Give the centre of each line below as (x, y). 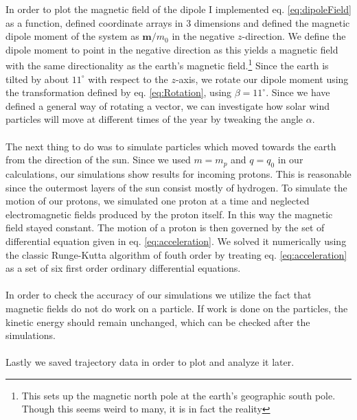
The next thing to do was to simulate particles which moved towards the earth (171, 146)
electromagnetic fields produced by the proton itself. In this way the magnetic (169, 214)
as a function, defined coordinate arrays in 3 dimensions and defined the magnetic (178, 22)
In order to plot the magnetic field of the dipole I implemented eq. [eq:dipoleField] (178, 9)
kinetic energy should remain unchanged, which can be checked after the (158, 322)
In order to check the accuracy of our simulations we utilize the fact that (159, 295)
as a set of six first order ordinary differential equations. (123, 268)
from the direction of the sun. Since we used (98, 160)
